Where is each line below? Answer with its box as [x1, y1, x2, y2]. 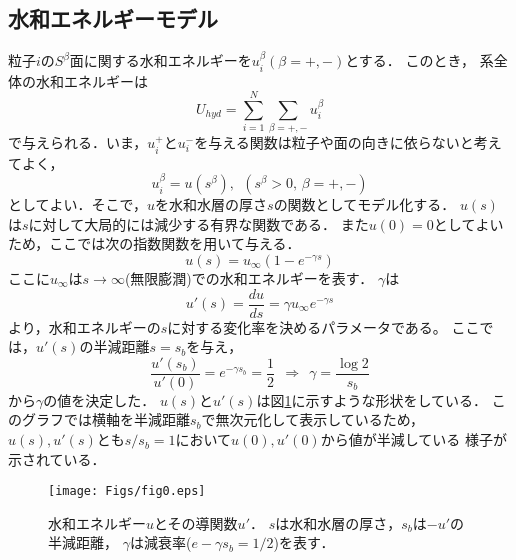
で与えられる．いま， [8, 132, 148, 153]
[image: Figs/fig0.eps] [48, 484, 206, 499]
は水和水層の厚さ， [275, 512, 402, 533]
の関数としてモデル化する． [273, 194, 456, 215]
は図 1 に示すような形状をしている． [256, 389, 488, 410]
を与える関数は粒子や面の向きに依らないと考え [194, 132, 502, 153]
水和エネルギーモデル [8, 3, 218, 34]
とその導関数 [154, 512, 238, 533]
